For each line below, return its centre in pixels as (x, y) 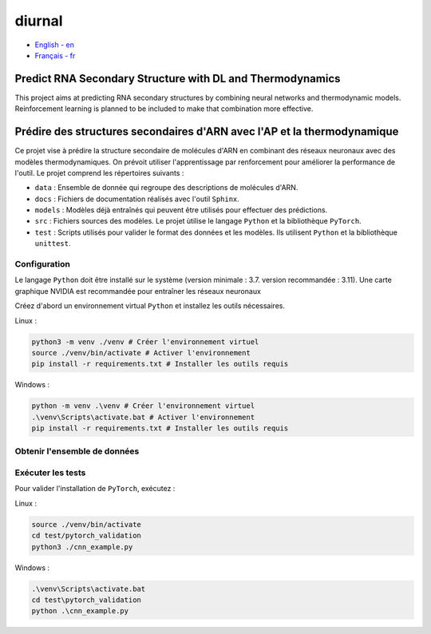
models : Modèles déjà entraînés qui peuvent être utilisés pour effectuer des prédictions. (181, 210)
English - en (55, 45)
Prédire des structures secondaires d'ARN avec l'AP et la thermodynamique (207, 132)
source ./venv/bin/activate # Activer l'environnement (141, 353)
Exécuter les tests (50, 473)
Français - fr (55, 55)
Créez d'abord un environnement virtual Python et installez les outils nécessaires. (150, 306)
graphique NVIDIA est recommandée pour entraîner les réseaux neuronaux (138, 291)
